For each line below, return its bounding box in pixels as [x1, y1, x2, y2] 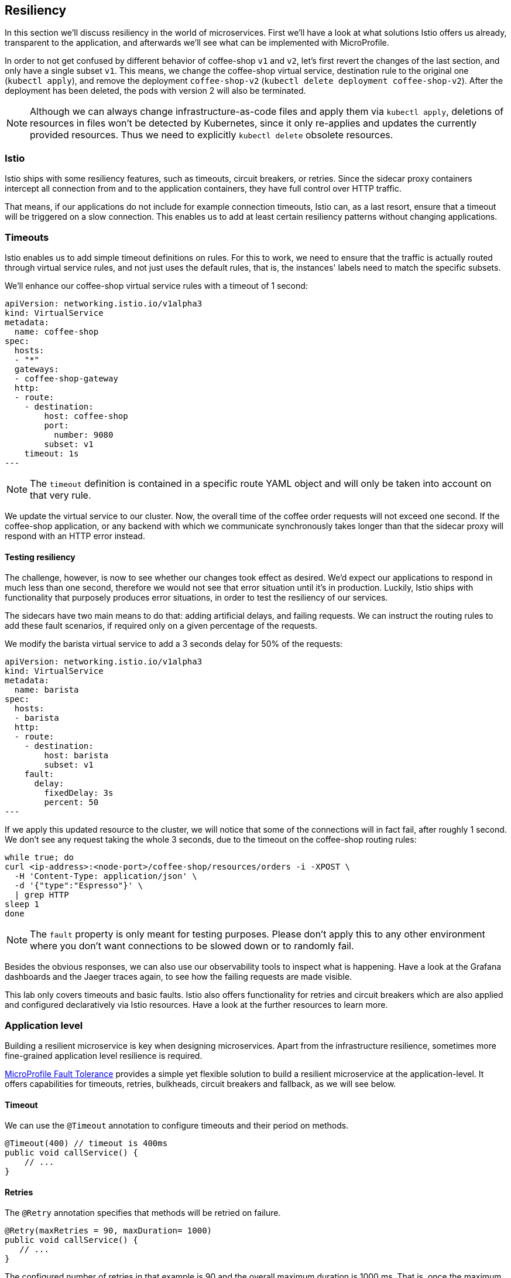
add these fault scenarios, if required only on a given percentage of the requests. [5, 621, 318, 631]
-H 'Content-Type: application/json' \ [14, 871, 197, 881]
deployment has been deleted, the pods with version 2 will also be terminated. [5, 86, 306, 96]
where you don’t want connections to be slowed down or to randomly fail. [30, 940, 354, 952]
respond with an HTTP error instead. [5, 530, 145, 541]
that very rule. [30, 489, 91, 501]
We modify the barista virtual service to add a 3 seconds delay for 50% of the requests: [5, 639, 343, 649]
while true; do [5, 853, 74, 863]
